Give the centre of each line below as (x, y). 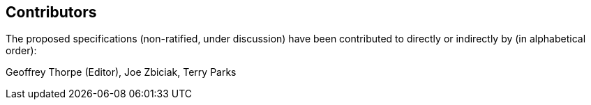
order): (21, 51)
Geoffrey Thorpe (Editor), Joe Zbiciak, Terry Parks (121, 72)
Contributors (51, 12)
